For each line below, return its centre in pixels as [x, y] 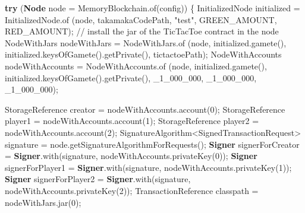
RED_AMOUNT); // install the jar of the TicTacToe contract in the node [142, 31]
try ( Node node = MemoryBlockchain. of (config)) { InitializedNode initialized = [152, 8]
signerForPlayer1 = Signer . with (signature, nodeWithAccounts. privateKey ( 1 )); [148, 167]
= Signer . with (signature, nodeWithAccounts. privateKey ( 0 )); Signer [131, 156]
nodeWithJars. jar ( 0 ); [43, 202]
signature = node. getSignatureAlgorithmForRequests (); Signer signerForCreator [152, 144]
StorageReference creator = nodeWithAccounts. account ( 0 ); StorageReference [145, 109]
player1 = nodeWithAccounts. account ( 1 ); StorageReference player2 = [132, 121]
